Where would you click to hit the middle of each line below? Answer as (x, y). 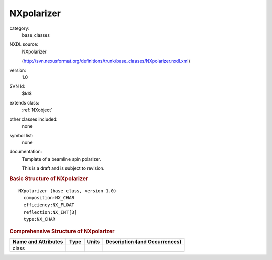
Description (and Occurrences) (144, 242)
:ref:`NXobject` (37, 110)
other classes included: (33, 119)
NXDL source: (24, 44)
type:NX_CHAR (40, 219)
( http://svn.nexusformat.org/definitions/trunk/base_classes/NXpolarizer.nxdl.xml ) (106, 61)
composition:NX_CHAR (49, 198)
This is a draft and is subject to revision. (63, 168)
